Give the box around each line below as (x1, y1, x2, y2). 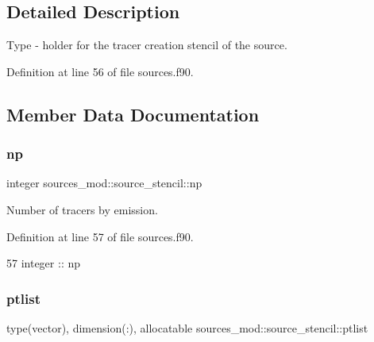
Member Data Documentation (6, 102, 260, 126)
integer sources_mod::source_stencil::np (6, 175, 202, 191)
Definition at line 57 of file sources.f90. (6, 228, 194, 244)
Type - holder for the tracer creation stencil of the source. (6, 37, 287, 53)
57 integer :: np (6, 255, 81, 271)
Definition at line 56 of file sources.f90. (6, 63, 194, 79)
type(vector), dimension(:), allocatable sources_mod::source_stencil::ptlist (6, 319, 368, 336)
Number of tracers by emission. (6, 201, 158, 217)
